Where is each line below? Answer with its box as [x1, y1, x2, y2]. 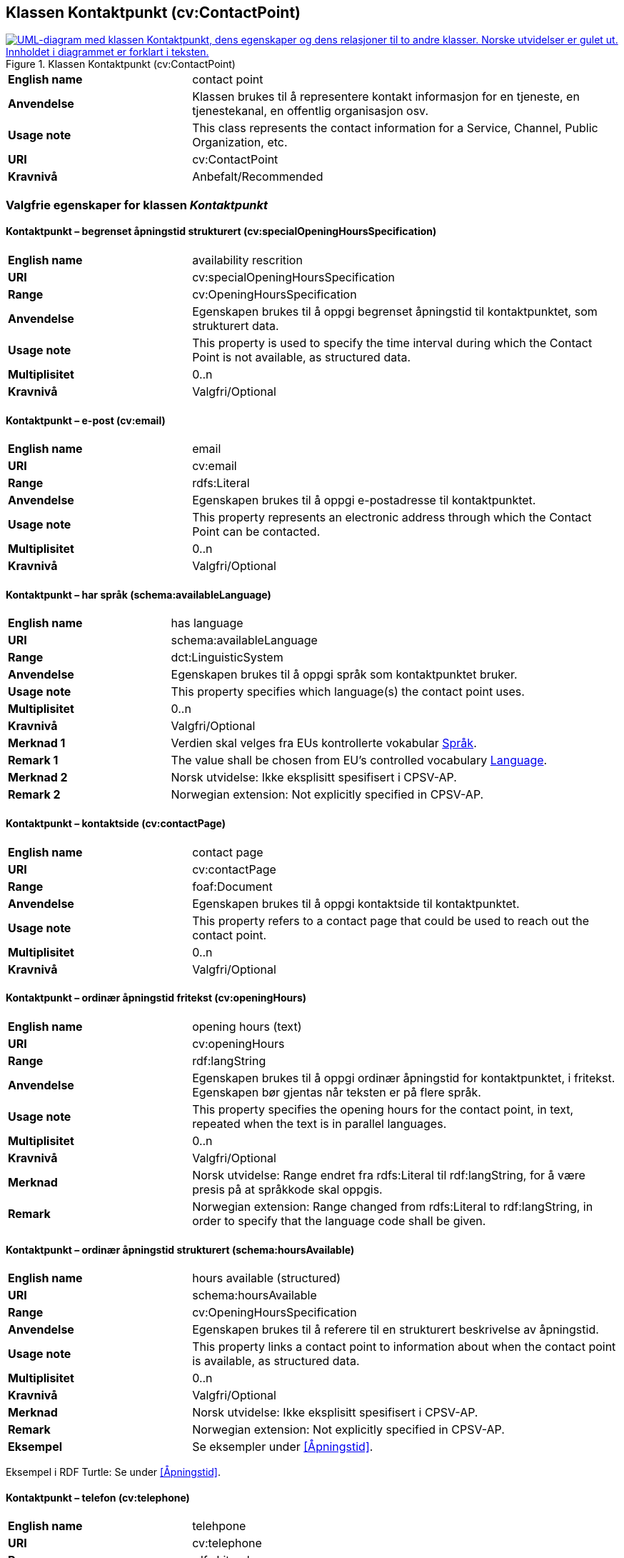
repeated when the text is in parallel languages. [192, 1116, 447, 1131]
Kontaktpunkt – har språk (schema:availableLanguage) [6, 588, 271, 601]
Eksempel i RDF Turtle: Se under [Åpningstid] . [6, 1466, 221, 1479]
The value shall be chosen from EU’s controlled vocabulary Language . [171, 753, 548, 768]
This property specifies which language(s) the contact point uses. [171, 684, 525, 699]
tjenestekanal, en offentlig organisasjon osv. [192, 104, 429, 119]
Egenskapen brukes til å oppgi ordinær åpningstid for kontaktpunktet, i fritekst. [192, 1070, 615, 1085]
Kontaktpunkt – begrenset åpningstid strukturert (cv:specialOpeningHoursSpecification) [6, 225, 437, 238]
